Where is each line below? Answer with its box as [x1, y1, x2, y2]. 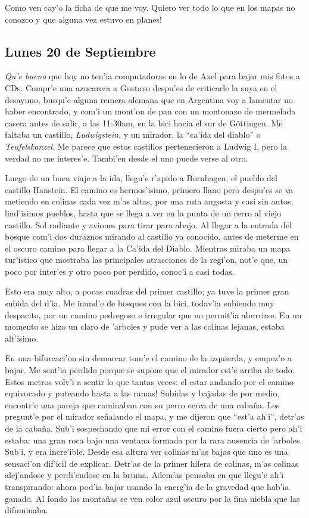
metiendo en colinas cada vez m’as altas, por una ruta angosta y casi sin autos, [5, 195, 294, 207]
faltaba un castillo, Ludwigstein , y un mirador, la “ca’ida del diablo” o [5, 128, 261, 141]
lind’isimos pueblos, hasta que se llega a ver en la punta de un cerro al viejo [5, 206, 282, 219]
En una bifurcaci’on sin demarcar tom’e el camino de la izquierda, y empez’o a [5, 352, 292, 364]
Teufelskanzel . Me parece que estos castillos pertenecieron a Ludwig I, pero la [5, 139, 287, 152]
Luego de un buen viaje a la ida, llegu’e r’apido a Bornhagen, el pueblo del [5, 172, 277, 184]
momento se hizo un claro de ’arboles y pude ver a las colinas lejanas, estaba [5, 320, 285, 333]
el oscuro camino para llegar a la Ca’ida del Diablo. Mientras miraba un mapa [5, 241, 291, 254]
